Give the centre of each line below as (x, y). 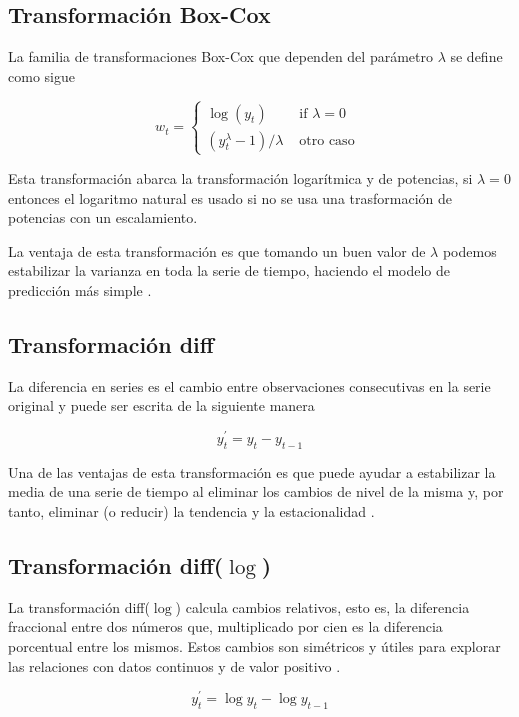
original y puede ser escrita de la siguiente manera (161, 405)
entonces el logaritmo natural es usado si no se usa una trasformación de (230, 197)
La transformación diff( (79, 606)
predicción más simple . (80, 289)
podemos (469, 250)
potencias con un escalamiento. (103, 217)
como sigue (41, 75)
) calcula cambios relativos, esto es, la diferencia (322, 606)
